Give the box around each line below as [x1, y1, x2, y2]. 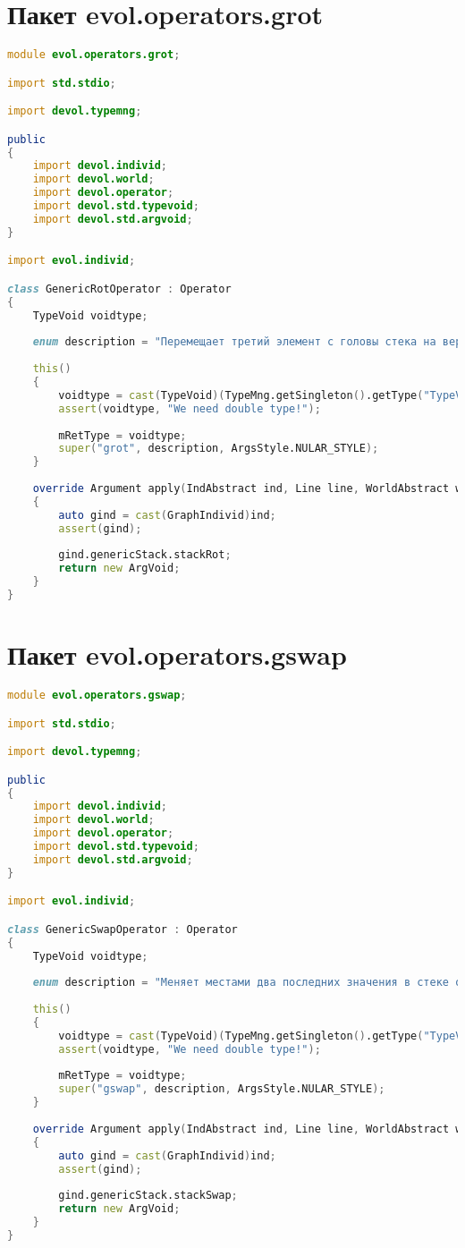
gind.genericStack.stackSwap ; [58, 1189, 238, 1202]
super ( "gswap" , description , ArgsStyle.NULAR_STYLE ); [58, 1082, 385, 1096]
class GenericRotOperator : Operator [7, 282, 232, 295]
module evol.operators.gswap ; [7, 689, 187, 702]
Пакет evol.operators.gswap [7, 636, 347, 673]
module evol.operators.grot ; [7, 48, 181, 62]
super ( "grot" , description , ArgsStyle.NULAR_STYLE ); [58, 442, 379, 455]
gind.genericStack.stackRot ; [58, 548, 232, 562]
